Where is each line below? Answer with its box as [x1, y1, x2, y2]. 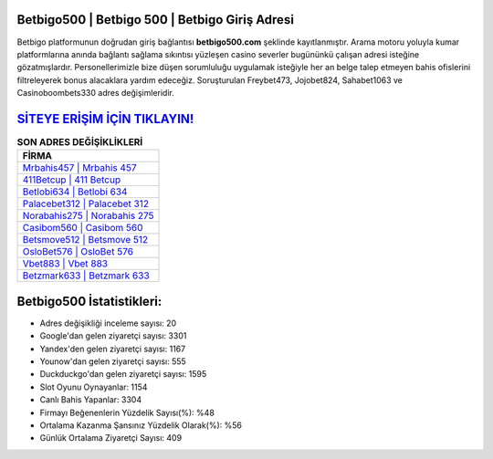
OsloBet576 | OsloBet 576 [22, 245, 134, 258]
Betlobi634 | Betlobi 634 [22, 185, 128, 198]
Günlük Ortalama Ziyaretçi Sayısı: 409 [39, 433, 183, 443]
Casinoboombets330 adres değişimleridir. [16, 88, 175, 99]
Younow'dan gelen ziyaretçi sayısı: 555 [39, 356, 186, 367]
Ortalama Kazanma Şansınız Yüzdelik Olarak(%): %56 [39, 420, 242, 431]
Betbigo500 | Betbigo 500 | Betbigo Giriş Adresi [16, 12, 294, 27]
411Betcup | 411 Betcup [22, 173, 121, 186]
